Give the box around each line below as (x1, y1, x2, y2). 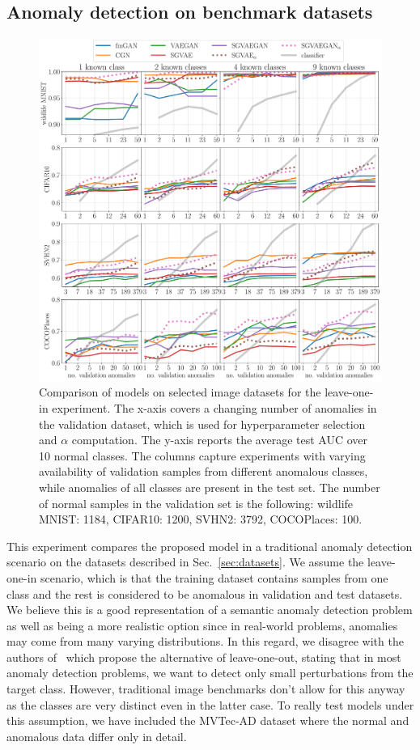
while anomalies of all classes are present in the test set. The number (39, 478, 380, 495)
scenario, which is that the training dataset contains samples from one (40, 569, 388, 586)
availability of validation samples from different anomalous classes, (39, 463, 368, 480)
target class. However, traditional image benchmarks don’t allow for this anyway (6, 680, 405, 697)
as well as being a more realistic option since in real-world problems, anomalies (6, 617, 398, 633)
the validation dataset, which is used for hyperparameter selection (39, 415, 366, 432)
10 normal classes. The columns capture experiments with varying (39, 447, 366, 464)
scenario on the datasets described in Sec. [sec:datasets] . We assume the (6, 553, 364, 570)
